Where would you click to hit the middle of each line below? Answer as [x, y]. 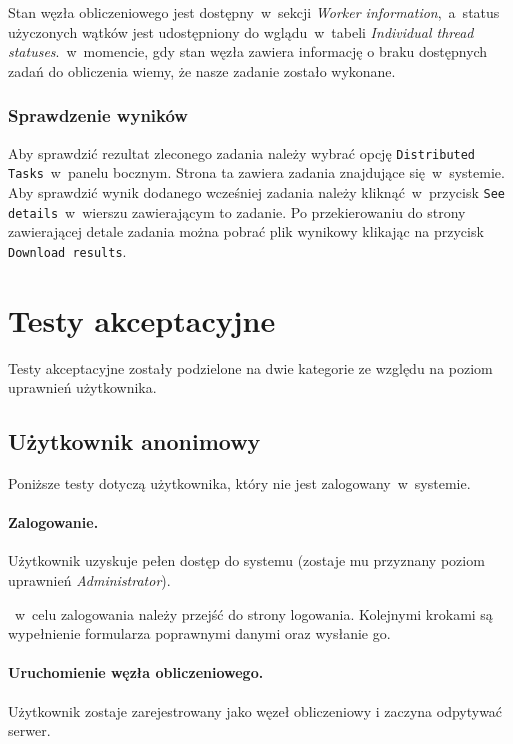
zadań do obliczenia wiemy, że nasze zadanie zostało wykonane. [202, 70]
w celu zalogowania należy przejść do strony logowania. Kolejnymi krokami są [253, 613]
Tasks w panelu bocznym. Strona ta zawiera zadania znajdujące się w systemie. [256, 172]
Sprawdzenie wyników [98, 115]
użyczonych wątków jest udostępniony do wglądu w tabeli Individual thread [241, 31]
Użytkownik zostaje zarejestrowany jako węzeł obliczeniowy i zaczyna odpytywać [255, 710]
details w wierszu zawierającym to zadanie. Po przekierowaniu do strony [237, 211]
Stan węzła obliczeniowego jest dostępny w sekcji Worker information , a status [254, 12]
